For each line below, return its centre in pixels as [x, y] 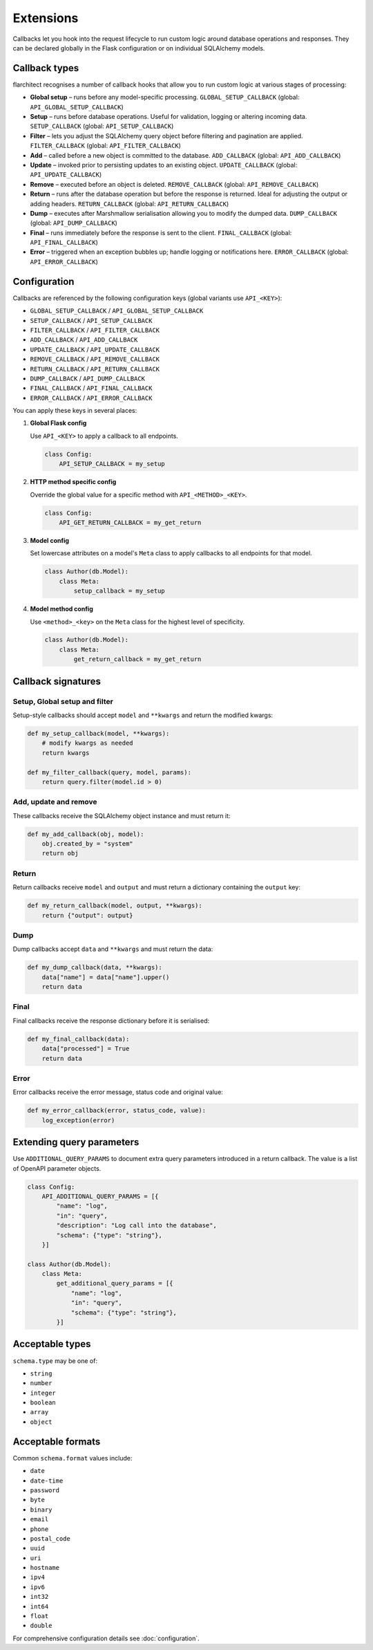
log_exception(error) [78, 1120]
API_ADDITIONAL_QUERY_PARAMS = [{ [100, 1196]
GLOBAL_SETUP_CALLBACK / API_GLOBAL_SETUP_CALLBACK [117, 310]
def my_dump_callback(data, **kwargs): [95, 967]
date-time [47, 1481]
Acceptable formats [57, 1442]
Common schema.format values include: [73, 1458]
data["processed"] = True [86, 1049]
